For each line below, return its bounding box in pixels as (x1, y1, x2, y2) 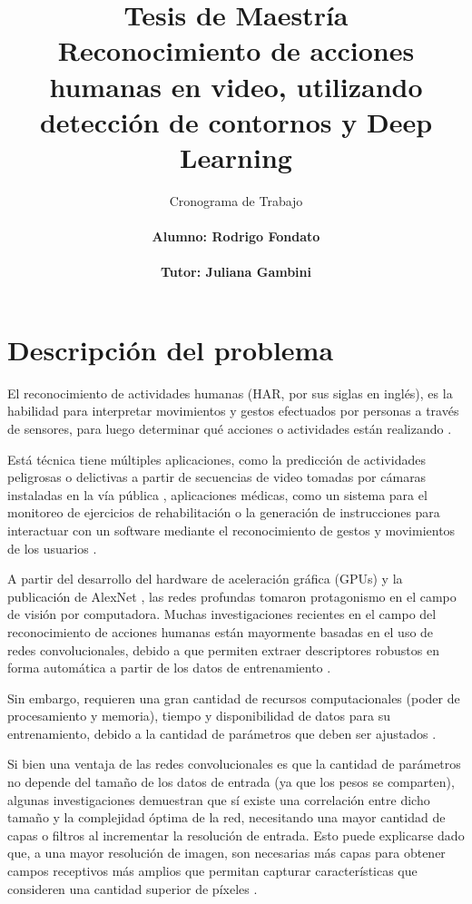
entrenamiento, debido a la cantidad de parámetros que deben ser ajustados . (7, 723, 437, 742)
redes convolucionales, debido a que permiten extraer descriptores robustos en (7, 640, 439, 659)
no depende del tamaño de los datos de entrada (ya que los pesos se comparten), (7, 772, 455, 791)
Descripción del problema (7, 330, 334, 368)
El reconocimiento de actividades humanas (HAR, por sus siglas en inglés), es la (7, 383, 453, 402)
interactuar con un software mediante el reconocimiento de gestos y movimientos (7, 520, 456, 539)
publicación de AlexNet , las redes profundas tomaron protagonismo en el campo (7, 586, 457, 605)
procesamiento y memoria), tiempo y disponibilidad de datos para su (7, 706, 391, 725)
